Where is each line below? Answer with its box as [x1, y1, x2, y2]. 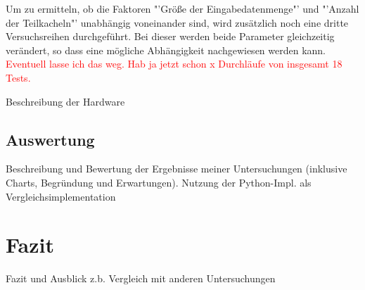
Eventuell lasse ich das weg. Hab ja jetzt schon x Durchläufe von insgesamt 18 [6, 56, 342, 71]
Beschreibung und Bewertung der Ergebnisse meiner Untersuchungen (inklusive [6, 161, 347, 176]
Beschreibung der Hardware [6, 94, 125, 108]
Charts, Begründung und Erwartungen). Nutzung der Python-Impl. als [6, 175, 312, 189]
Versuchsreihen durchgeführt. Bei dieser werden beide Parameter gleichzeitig [6, 29, 335, 44]
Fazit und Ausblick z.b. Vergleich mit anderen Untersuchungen [6, 271, 276, 286]
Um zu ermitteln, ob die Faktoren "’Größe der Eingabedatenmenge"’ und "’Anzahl [6, 1, 359, 15]
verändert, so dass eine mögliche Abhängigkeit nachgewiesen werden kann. [6, 42, 326, 57]
